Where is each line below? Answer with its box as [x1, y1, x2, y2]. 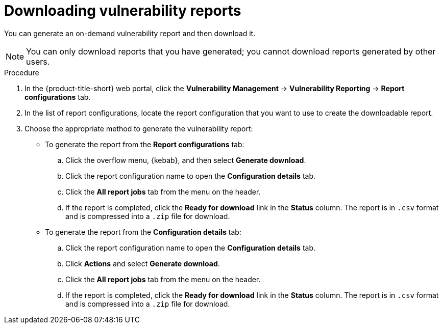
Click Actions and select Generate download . [65, 259, 220, 268]
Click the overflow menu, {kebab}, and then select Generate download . [65, 155, 306, 165]
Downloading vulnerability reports [4, 2, 241, 19]
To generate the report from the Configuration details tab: [45, 227, 241, 236]
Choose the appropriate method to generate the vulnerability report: [24, 124, 253, 133]
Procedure [4, 68, 39, 77]
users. [26, 56, 50, 67]
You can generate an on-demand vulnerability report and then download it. [4, 29, 256, 38]
